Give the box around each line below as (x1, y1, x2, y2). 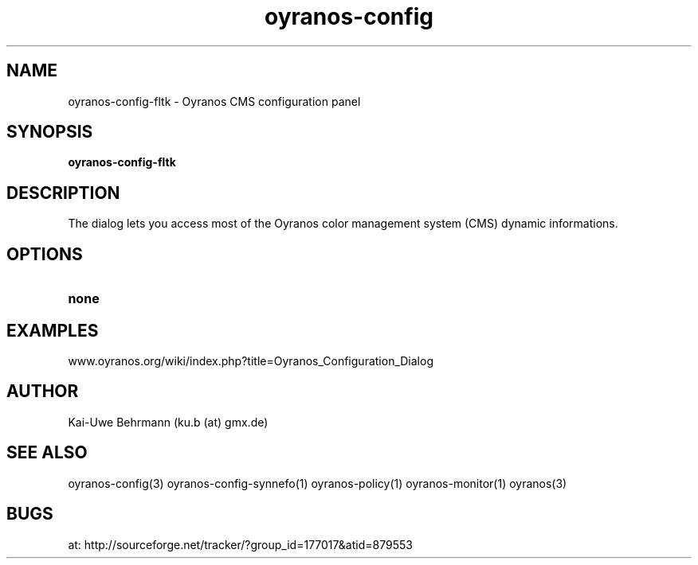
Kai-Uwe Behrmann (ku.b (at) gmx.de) (68, 415, 269, 429)
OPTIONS (6, 244, 83, 264)
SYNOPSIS (6, 122, 93, 142)
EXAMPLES (6, 320, 99, 341)
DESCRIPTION (6, 182, 120, 203)
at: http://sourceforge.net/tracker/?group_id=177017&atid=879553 (68, 537, 413, 551)
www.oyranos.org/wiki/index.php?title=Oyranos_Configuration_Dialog (68, 353, 433, 368)
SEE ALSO (6, 442, 88, 463)
